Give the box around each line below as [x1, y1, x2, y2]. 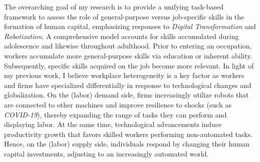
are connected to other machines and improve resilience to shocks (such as [4, 99, 231, 109]
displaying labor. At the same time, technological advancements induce [4, 119, 222, 129]
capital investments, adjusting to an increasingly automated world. [4, 148, 209, 158]
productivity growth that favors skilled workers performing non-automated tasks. [4, 128, 253, 139]
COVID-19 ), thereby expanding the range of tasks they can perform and [4, 109, 227, 119]
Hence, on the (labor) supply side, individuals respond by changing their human [4, 138, 250, 149]
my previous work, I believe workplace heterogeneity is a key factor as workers [4, 70, 244, 80]
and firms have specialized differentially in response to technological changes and [4, 79, 251, 90]
